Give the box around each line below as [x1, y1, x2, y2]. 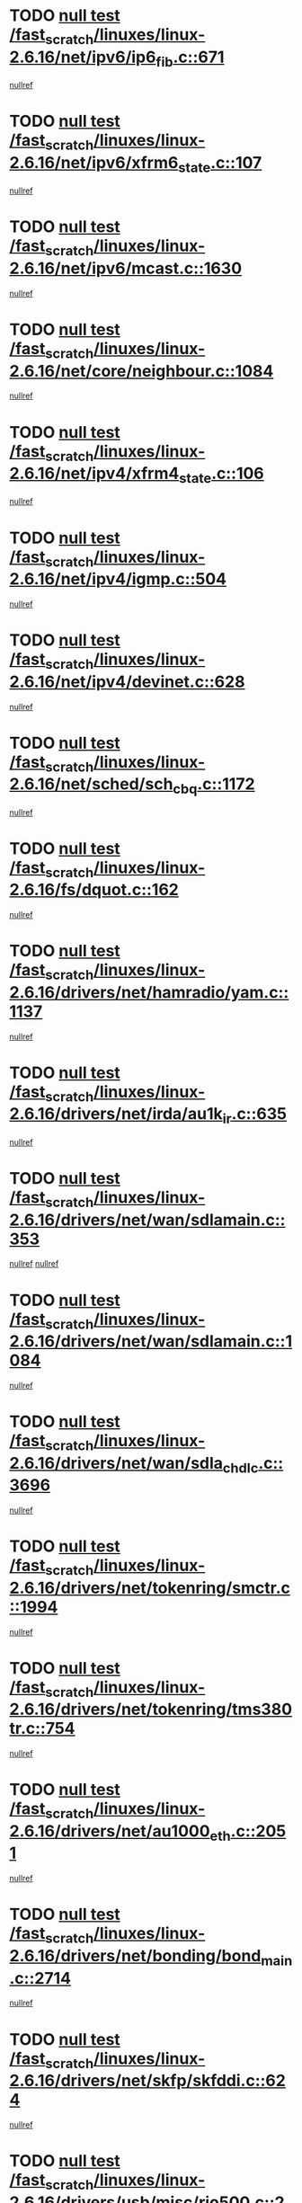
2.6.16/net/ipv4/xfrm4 [9, 464, 180, 484]
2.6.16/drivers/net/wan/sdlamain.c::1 [9, 1331, 293, 1352]
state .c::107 [178, 152, 262, 176]
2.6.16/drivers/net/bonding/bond [9, 1945, 262, 1966]
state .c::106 [178, 464, 265, 486]
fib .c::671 [155, 47, 225, 70]
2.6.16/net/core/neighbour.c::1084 [9, 360, 274, 381]
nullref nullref [9, 1258, 59, 1269]
